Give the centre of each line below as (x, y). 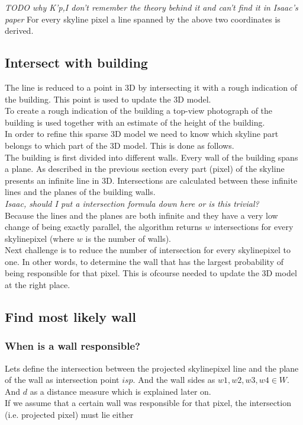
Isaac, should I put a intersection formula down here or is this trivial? (132, 203)
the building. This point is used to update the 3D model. (108, 99)
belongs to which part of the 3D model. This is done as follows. (120, 145)
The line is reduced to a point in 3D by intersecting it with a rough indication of (151, 87)
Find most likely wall (70, 317)
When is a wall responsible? (72, 346)
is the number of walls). (128, 238)
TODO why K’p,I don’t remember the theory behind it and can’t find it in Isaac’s (151, 7)
